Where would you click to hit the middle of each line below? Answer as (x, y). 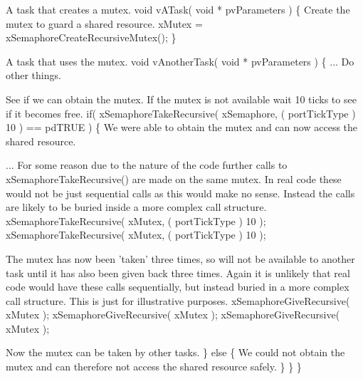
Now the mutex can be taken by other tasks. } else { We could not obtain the (175, 352)
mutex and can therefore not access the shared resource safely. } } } (154, 367)
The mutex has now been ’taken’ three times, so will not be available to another (180, 258)
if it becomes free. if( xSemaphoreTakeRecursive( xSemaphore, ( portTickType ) (181, 113)
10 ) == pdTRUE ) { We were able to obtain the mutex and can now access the (182, 127)
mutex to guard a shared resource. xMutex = (104, 23)
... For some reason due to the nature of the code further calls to (147, 165)
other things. (33, 75)
